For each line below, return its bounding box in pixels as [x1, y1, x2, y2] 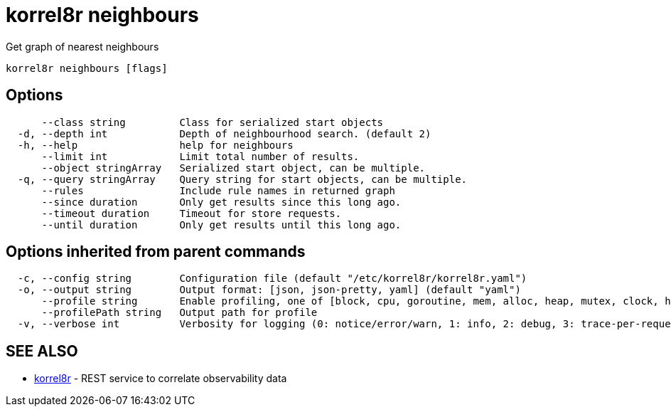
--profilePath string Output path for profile [41, 307, 318, 319]
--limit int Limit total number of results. [41, 150, 360, 162]
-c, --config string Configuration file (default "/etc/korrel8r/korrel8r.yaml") [17, 273, 527, 285]
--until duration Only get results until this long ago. [41, 218, 402, 231]
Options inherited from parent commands [6, 243, 306, 261]
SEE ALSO [6, 342, 78, 360]
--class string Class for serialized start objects [41, 116, 384, 128]
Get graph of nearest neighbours [6, 40, 159, 53]
